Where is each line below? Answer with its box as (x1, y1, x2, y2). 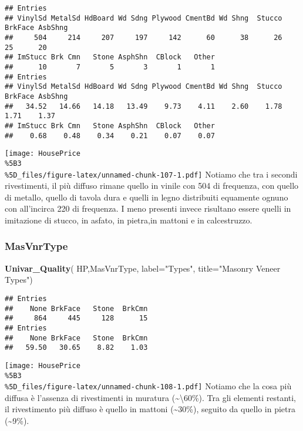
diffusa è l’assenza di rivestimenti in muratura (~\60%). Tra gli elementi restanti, (5, 391, 297, 403)
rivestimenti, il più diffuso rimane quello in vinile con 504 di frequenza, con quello (5, 179, 299, 192)
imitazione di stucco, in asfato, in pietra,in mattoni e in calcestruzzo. (5, 213, 253, 226)
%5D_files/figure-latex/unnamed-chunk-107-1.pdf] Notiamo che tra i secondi (5, 168, 298, 180)
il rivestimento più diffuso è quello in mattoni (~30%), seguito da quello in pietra (5, 403, 295, 415)
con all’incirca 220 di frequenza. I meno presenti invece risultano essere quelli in (5, 202, 291, 215)
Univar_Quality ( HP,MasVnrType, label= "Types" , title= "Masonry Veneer (5, 262, 281, 274)
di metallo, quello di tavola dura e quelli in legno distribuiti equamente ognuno (5, 191, 288, 203)
